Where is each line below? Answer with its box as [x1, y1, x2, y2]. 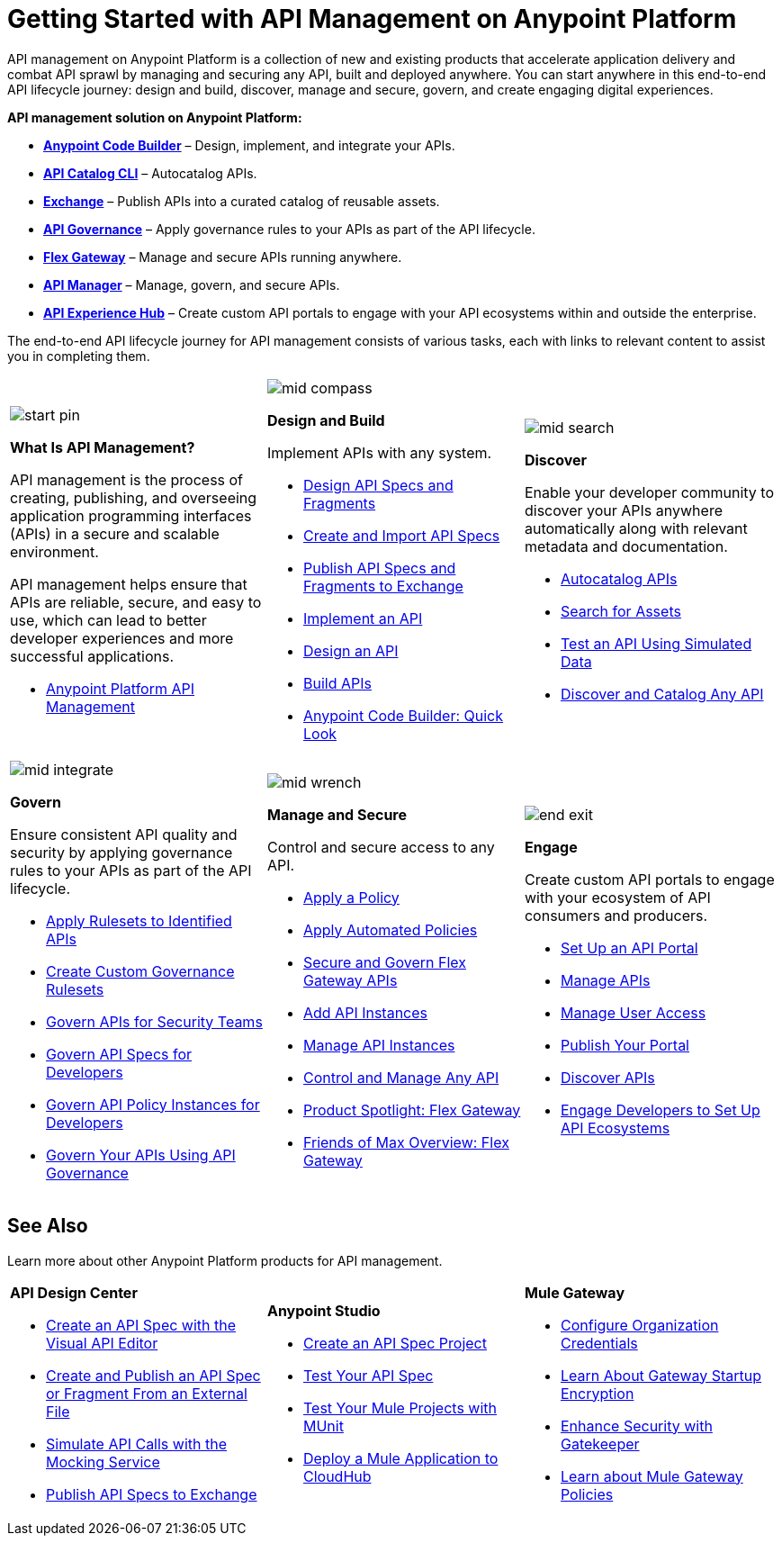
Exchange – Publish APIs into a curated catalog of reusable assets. [43, 193, 440, 209]
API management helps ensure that [10, 574, 247, 593]
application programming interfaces [10, 506, 252, 525]
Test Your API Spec [302, 1366, 434, 1385]
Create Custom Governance [46, 961, 235, 980]
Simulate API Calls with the [46, 1434, 227, 1453]
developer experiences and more [10, 628, 234, 647]
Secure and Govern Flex [302, 952, 466, 971]
